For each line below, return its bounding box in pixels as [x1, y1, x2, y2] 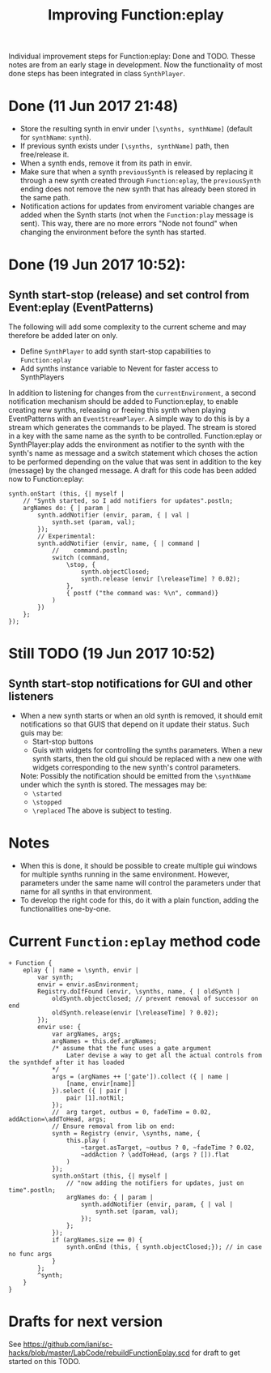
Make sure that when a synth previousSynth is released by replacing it [19, 167, 253, 177]
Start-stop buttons [32, 736, 94, 747]
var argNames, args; [51, 1030, 121, 1038]
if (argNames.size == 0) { [51, 1236, 143, 1244]
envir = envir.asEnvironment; [37, 980, 139, 989]
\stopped [32, 799, 62, 807]
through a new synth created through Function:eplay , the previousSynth [19, 176, 261, 186]
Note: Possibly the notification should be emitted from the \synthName [19, 771, 252, 781]
